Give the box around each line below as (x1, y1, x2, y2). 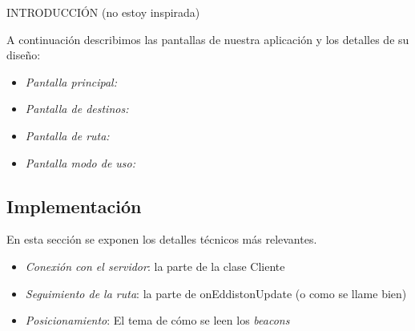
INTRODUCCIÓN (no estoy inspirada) (6, 4, 200, 20)
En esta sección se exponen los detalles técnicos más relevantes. (6, 231, 317, 248)
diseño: (6, 46, 41, 63)
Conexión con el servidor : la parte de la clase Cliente (25, 257, 285, 274)
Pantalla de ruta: (25, 127, 110, 143)
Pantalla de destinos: (25, 100, 129, 117)
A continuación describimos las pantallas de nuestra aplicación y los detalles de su (6, 30, 409, 47)
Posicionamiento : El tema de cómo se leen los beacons (25, 312, 290, 329)
